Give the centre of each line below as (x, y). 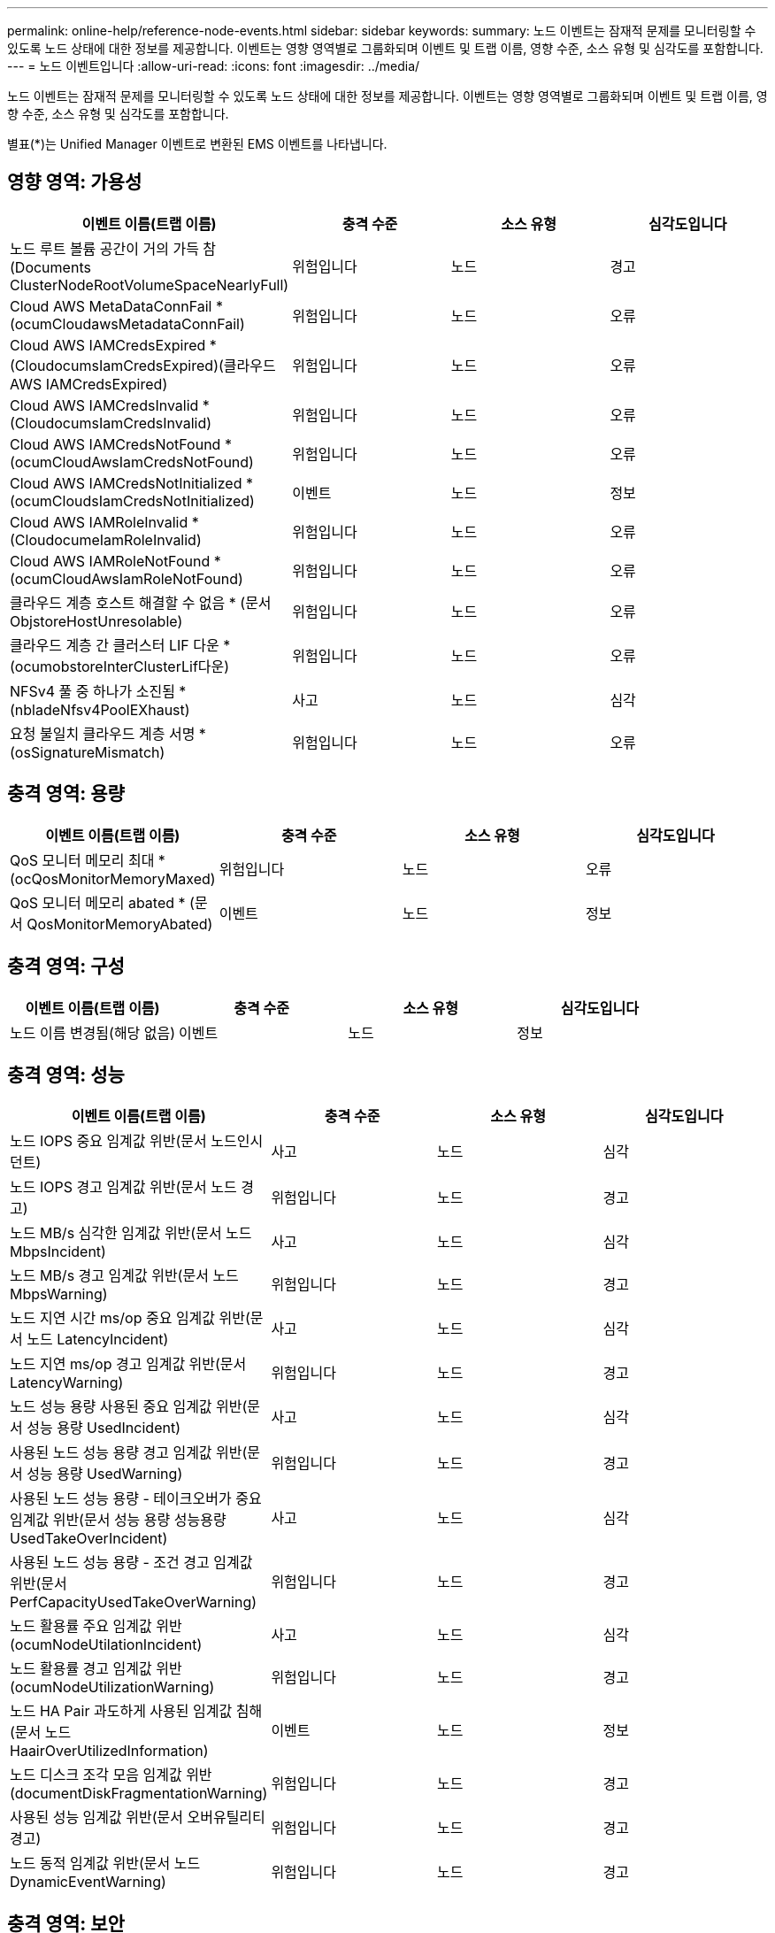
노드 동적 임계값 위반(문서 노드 (105, 1864)
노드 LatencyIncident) (98, 1340)
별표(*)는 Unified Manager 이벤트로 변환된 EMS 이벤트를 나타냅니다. (197, 144)
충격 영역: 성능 (66, 1074)
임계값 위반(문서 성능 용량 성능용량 (118, 1520)
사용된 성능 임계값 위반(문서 (96, 1817)
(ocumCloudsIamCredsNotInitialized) (132, 501)
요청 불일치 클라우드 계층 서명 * (108, 733)
